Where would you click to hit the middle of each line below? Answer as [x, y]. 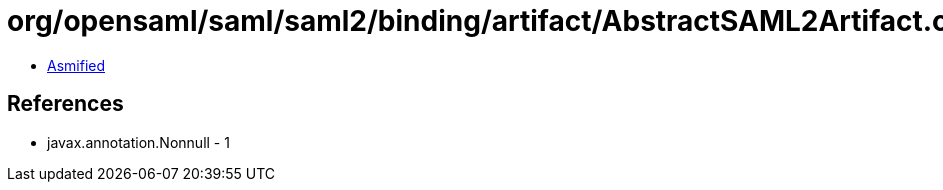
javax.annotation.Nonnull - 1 [138, 142]
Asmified [76, 65]
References [65, 104]
